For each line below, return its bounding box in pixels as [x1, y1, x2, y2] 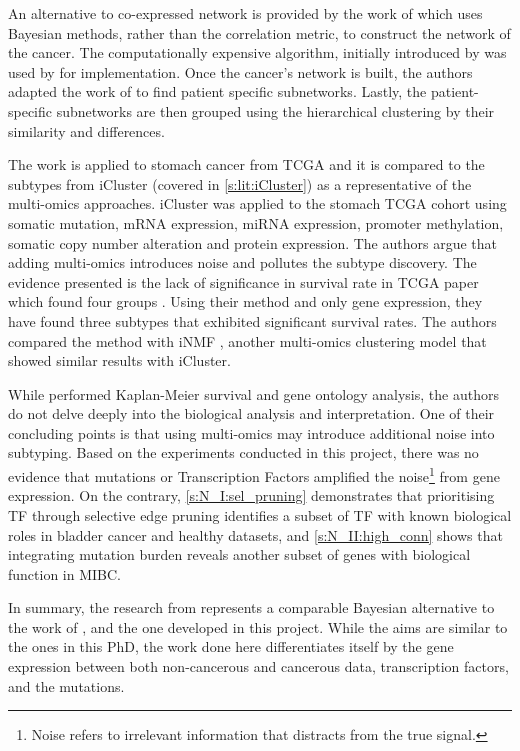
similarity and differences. [8, 120, 165, 141]
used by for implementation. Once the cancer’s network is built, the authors [8, 61, 473, 82]
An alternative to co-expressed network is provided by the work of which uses [8, 3, 483, 23]
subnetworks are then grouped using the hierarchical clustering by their [56, 100, 495, 121]
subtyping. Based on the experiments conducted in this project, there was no [8, 442, 479, 463]
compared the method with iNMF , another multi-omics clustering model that [8, 330, 487, 351]
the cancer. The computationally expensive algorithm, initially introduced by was [8, 42, 507, 63]
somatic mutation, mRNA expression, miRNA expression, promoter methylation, [8, 212, 504, 233]
